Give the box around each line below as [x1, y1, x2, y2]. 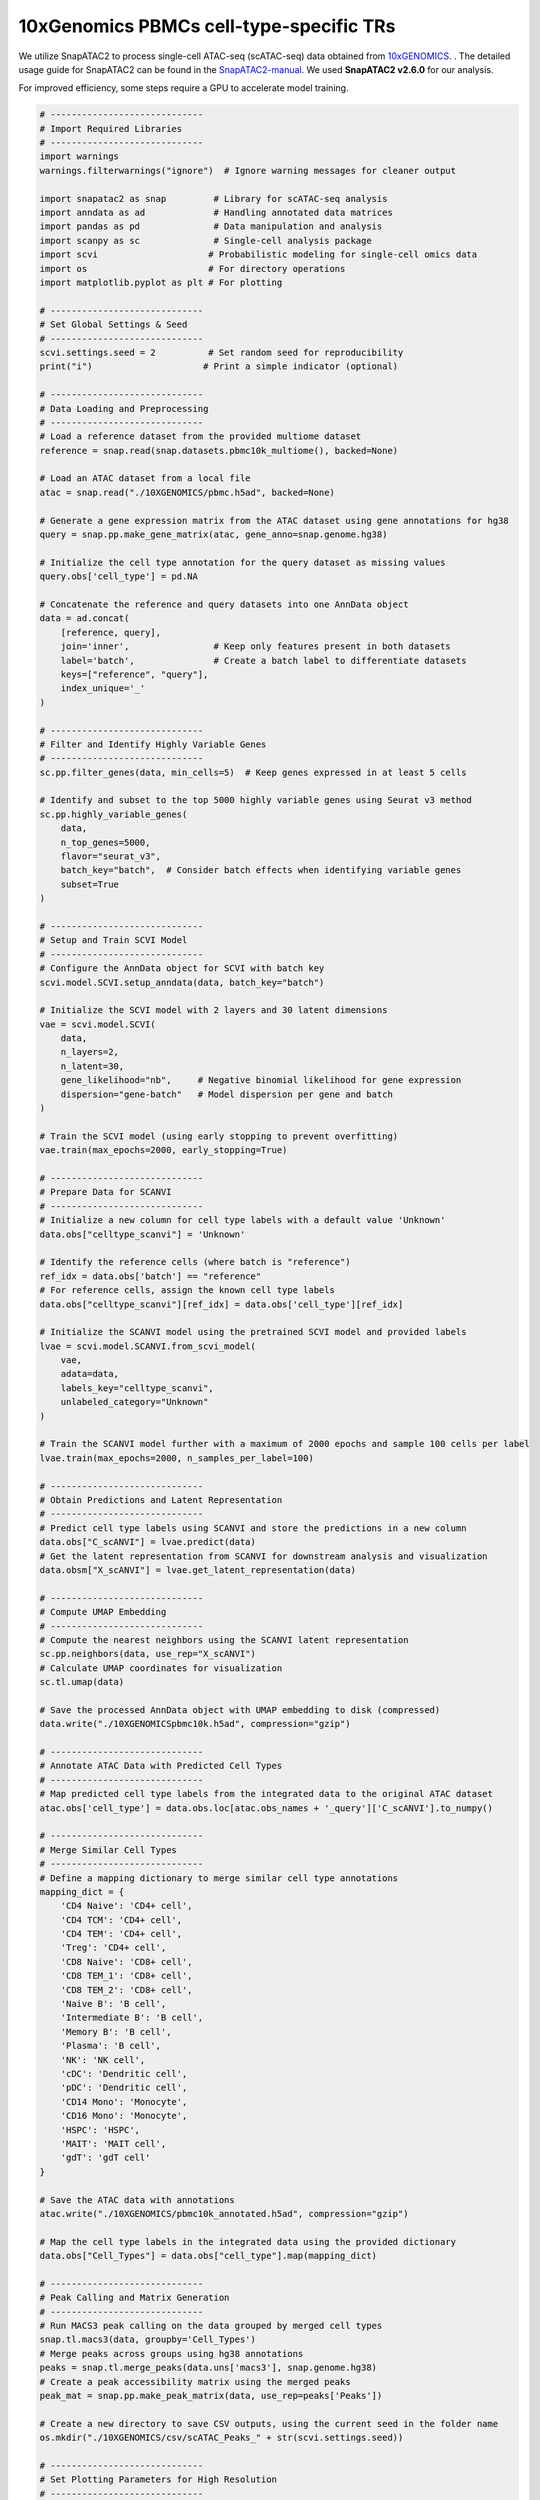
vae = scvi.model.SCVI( [39, 1018, 157, 1030]
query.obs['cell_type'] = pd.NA [39, 571, 199, 582]
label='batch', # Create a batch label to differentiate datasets [60, 655, 467, 666]
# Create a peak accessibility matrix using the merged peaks [39, 2376, 351, 2387]
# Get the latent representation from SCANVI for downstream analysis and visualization [39, 1550, 489, 1562]
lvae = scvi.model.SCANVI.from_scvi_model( [39, 1340, 257, 1352]
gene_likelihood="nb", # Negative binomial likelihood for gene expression [60, 1075, 462, 1086]
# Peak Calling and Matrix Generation [39, 2292, 230, 2304]
